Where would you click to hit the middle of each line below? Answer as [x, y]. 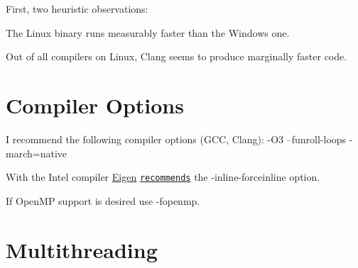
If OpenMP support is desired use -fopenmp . [103, 200]
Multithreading [82, 249]
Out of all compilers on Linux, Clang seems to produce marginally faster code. [177, 56]
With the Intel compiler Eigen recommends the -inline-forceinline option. [163, 177]
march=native [36, 153]
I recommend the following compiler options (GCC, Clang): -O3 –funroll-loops [176, 139]
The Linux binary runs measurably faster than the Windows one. [148, 32]
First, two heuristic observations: [77, 9]
